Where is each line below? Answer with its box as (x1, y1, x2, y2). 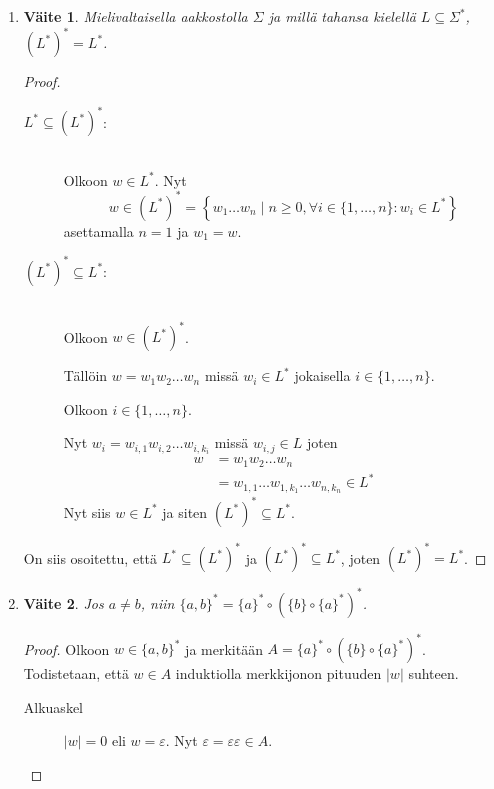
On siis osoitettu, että (23, 547, 158, 568)
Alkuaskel (23, 696, 83, 717)
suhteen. (408, 663, 459, 684)
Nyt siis (63, 501, 111, 522)
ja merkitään (185, 638, 263, 659)
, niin (140, 592, 175, 613)
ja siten (162, 501, 208, 522)
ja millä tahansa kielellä (268, 6, 416, 26)
